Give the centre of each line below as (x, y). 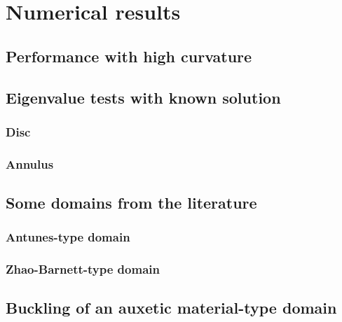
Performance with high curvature (129, 56)
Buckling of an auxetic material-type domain (171, 308)
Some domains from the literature (131, 203)
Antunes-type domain (68, 237)
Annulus (30, 163)
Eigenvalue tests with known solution (143, 97)
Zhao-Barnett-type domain (83, 269)
